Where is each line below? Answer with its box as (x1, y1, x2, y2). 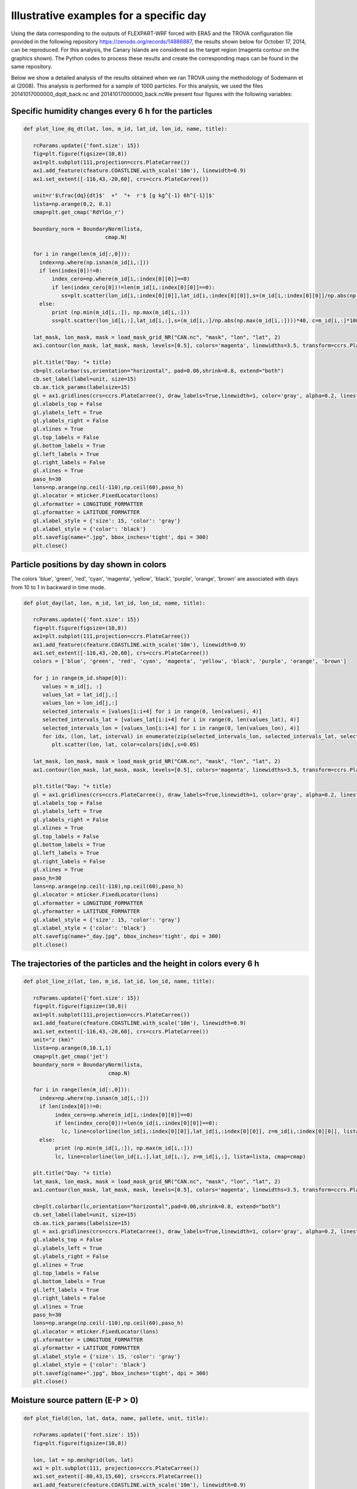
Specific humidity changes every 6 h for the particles (11, 106, 212, 116)
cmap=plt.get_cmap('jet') (33, 1053, 109, 1060)
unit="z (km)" (33, 1036, 74, 1043)
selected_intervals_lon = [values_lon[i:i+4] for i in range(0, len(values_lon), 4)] (42, 724, 300, 731)
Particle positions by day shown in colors (11, 560, 167, 570)
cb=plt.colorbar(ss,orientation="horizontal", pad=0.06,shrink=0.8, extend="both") (33, 367, 284, 374)
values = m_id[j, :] (42, 683, 102, 690)
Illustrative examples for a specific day (11, 9, 206, 22)
